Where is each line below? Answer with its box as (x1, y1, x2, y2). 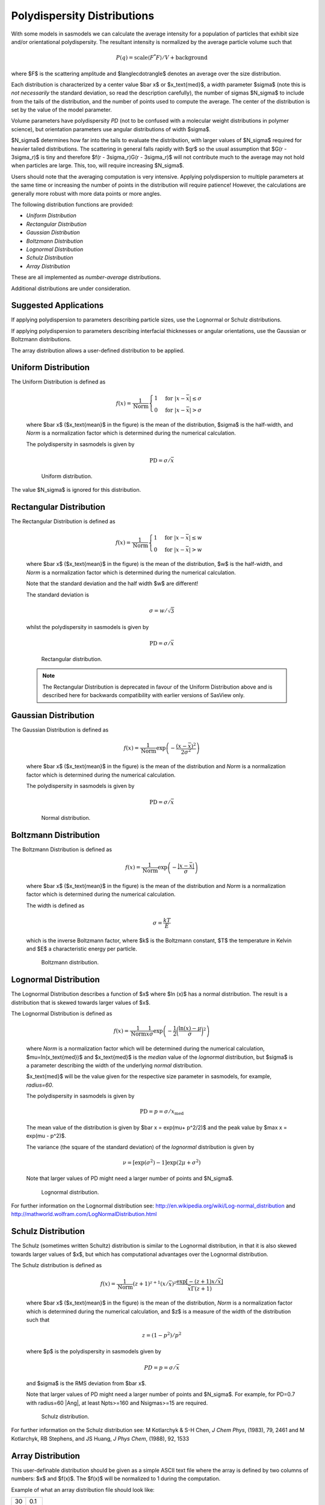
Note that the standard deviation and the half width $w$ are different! (26, 580, 199, 587)
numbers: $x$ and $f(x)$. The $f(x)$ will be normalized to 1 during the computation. (11, 1475, 221, 1482)
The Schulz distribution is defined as (11, 1262, 102, 1269)
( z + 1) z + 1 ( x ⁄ (132, 1279, 168, 1288)
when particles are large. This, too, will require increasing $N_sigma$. (11, 162, 185, 169)
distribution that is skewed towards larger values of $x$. (11, 999, 150, 1006)
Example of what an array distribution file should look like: (11, 1486, 155, 1493)
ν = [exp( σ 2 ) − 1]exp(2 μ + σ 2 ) (122, 1158, 201, 1166)
